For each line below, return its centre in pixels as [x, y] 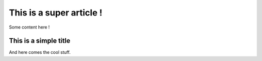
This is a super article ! [56, 13]
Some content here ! [29, 27]
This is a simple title [40, 41]
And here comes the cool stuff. [40, 52]
